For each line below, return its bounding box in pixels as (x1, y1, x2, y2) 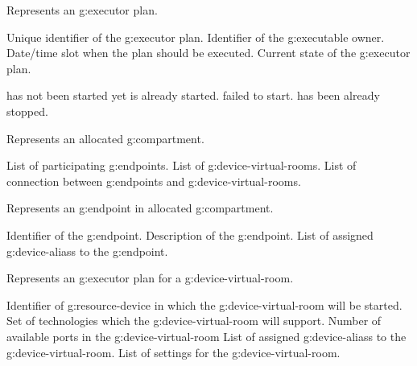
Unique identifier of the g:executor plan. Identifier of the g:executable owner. (6, 28, 385, 45)
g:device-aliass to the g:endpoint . (6, 242, 168, 259)
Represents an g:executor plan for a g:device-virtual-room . (6, 269, 294, 286)
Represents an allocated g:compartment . (6, 130, 204, 146)
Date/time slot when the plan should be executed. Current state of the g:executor (6, 44, 411, 61)
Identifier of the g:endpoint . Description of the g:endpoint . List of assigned (6, 226, 374, 243)
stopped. (6, 102, 48, 119)
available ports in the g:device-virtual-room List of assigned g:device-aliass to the (6, 327, 407, 344)
